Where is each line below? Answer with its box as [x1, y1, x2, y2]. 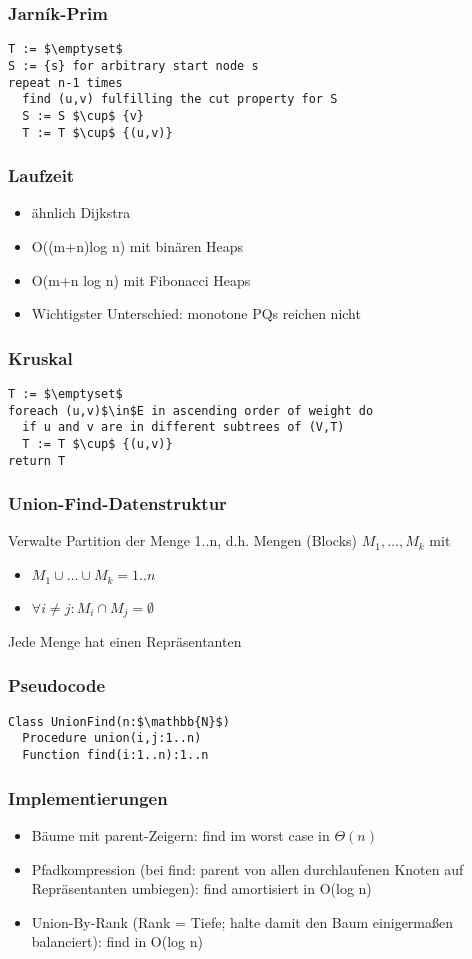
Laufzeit [8, 163, 75, 188]
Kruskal [8, 345, 73, 370]
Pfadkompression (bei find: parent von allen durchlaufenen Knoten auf [31, 858, 464, 879]
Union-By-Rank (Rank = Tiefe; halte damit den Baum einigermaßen [31, 911, 453, 932]
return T [8, 453, 66, 468]
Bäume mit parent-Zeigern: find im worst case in [31, 824, 330, 845]
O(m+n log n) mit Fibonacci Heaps [31, 269, 251, 290]
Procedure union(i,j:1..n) [22, 731, 202, 746]
